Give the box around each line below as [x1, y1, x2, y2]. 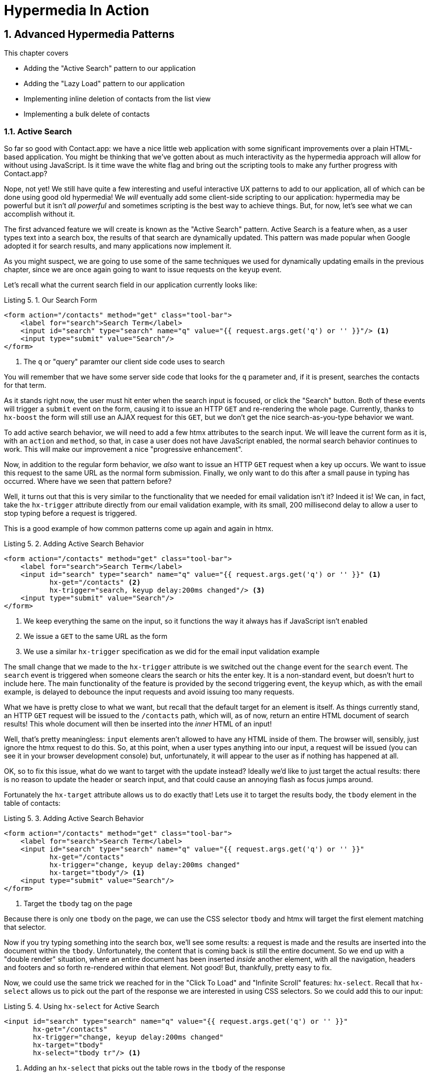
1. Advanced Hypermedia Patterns [4, 28, 175, 40]
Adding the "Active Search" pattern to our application [24, 64, 196, 73]
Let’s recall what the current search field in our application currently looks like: [4, 280, 258, 289]
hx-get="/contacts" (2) [49, 578, 141, 586]
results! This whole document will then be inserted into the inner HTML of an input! [4, 719, 272, 728]
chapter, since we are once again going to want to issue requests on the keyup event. [4, 265, 282, 274]
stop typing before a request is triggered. [4, 508, 137, 517]
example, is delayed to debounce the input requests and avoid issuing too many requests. [4, 687, 294, 696]
